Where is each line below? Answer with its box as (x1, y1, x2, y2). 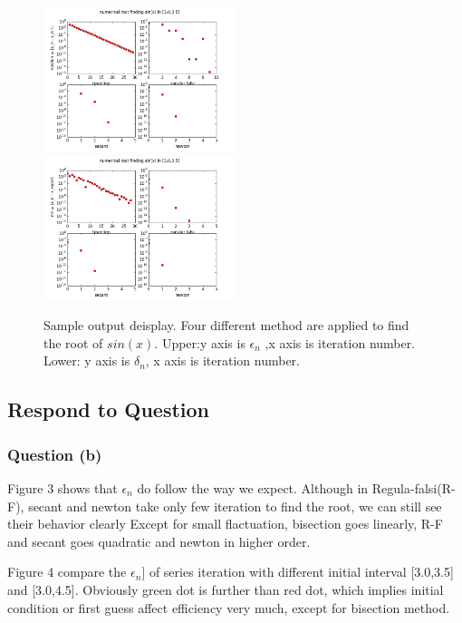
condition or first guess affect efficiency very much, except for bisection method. (7, 598, 450, 617)
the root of (43, 333, 103, 352)
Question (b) (7, 443, 102, 465)
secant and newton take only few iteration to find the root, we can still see (28, 496, 442, 515)
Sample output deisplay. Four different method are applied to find (43, 316, 409, 335)
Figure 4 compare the (7, 562, 127, 581)
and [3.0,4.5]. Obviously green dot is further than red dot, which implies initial (7, 579, 444, 599)
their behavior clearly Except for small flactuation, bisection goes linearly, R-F (7, 514, 443, 533)
